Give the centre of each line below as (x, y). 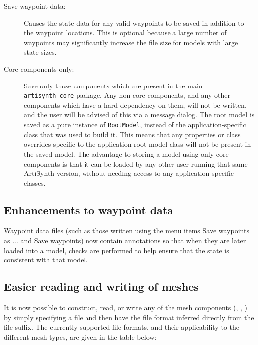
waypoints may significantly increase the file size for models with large (131, 42)
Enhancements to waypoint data (88, 210)
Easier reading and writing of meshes (101, 287)
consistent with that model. (46, 260)
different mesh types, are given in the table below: (80, 336)
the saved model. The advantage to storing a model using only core (126, 153)
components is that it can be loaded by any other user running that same (136, 163)
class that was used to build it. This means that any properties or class (132, 134)
